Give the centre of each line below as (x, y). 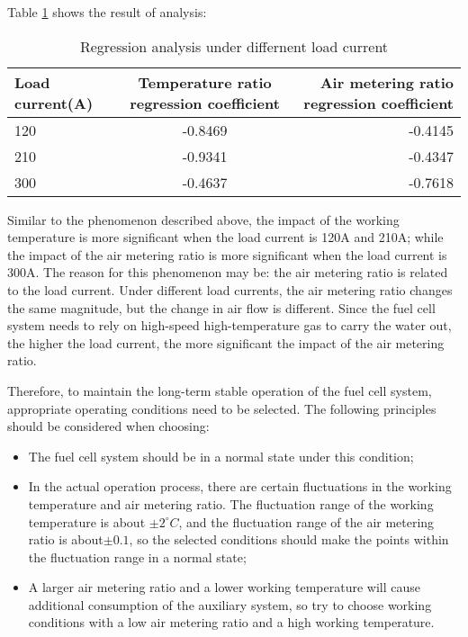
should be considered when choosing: (108, 426)
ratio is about (66, 539)
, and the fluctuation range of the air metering (306, 521)
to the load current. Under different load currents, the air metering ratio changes (230, 289)
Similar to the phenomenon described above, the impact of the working (203, 219)
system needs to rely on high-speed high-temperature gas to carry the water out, (229, 325)
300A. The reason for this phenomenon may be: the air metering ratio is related (228, 272)
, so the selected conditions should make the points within (289, 539)
